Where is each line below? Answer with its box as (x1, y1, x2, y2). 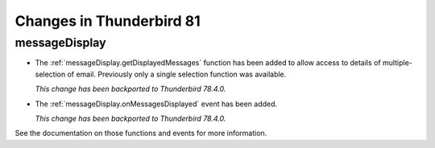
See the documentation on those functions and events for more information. (14, 129, 267, 138)
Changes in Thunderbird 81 (14, 12, 201, 30)
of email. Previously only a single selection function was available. (67, 69, 287, 79)
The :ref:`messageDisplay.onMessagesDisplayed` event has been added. (35, 99, 278, 109)
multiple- (383, 58, 412, 68)
